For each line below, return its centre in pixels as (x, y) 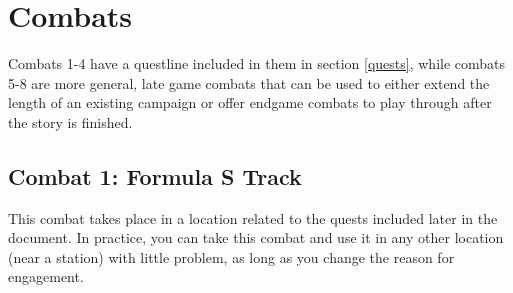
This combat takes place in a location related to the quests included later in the (253, 217)
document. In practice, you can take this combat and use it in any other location (256, 237)
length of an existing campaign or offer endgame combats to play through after (250, 102)
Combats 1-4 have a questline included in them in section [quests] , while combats (257, 63)
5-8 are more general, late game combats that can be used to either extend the (249, 82)
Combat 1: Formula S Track (155, 175)
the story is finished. (70, 121)
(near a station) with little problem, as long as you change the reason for (231, 256)
